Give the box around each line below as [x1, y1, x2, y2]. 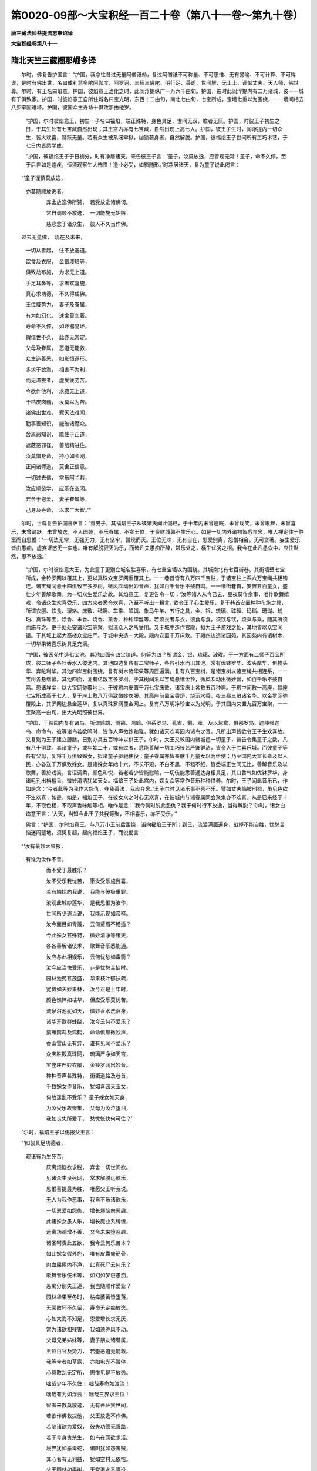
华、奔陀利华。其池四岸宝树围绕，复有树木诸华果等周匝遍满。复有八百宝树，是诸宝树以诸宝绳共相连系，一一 [25, 667, 288, 674]
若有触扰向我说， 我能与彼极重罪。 [46, 888, 131, 896]
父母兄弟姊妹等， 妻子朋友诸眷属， [46, 1336, 131, 1344]
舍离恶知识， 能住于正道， [25, 431, 90, 438]
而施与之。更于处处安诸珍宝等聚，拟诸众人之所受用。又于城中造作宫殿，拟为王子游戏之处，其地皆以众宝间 [25, 624, 283, 631]
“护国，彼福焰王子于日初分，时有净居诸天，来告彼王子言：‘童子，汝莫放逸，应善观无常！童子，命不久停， [25, 153, 281, 160]
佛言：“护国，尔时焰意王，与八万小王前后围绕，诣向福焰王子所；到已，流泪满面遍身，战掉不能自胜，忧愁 [25, 821, 280, 828]
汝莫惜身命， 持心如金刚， [25, 452, 90, 459]
